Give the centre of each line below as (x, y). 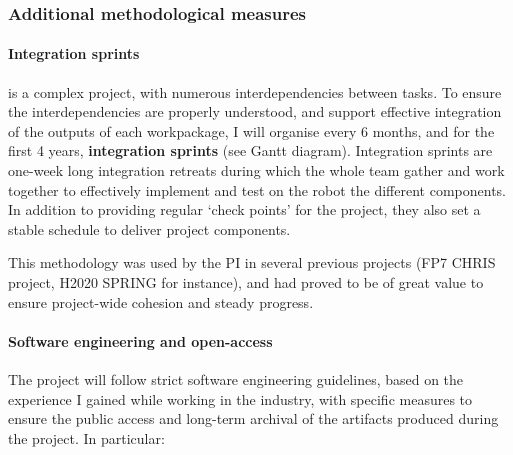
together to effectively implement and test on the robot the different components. (257, 189)
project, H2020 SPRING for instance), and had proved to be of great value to (246, 281)
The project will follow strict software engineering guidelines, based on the (236, 378)
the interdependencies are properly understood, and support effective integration (255, 111)
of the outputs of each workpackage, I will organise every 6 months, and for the (251, 130)
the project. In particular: (86, 437)
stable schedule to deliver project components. (149, 228)
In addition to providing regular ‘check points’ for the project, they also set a (244, 209)
